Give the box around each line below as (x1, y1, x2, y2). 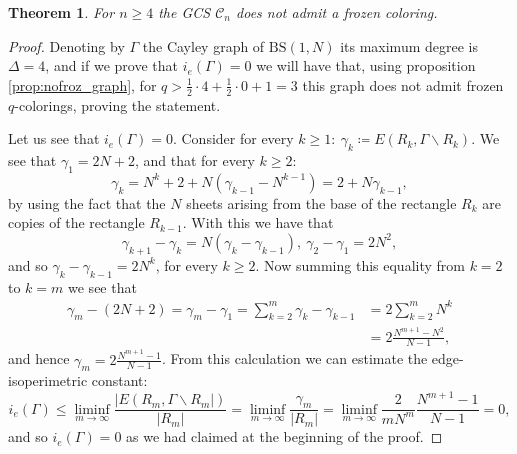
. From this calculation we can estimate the (162, 348, 428, 369)
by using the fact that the (8, 192, 166, 213)
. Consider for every (172, 128, 294, 149)
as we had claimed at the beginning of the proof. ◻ (126, 426, 443, 447)
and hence (8, 348, 70, 369)
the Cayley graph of (142, 35, 265, 56)
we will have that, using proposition (256, 55, 476, 76)
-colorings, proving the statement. (14, 94, 221, 115)
